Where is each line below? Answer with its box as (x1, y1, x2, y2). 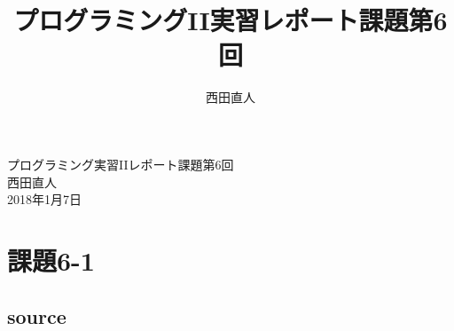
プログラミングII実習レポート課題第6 (13, 2, 448, 38)
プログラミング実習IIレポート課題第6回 (7, 154, 234, 173)
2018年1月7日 (7, 190, 82, 209)
